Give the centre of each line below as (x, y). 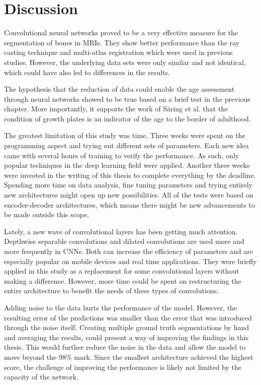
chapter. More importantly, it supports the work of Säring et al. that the (116, 109)
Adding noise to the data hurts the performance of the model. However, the (121, 307)
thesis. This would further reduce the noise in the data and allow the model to (125, 347)
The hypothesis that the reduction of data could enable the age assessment (119, 89)
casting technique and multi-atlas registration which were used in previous (118, 52)
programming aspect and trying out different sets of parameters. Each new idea (126, 145)
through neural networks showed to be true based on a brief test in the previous (127, 99)
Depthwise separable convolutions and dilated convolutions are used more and (124, 241)
